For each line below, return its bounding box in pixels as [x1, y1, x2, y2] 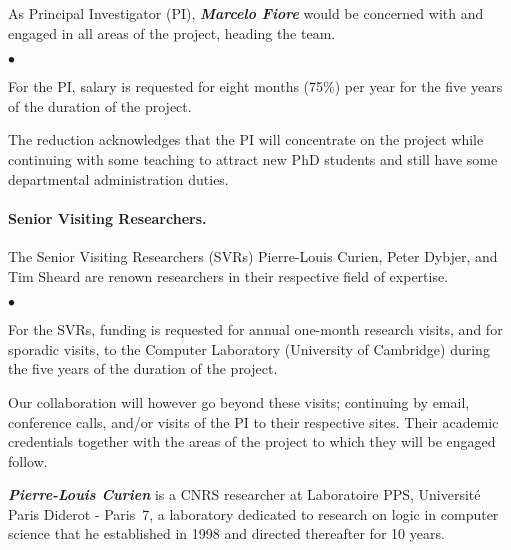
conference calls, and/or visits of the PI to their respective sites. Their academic [8, 411, 499, 432]
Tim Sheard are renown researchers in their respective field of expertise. [8, 265, 449, 286]
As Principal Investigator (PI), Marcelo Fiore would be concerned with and [8, 3, 484, 23]
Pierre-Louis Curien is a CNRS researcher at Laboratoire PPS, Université [8, 484, 481, 505]
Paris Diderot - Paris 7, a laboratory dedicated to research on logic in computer [8, 503, 499, 524]
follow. [8, 450, 48, 471]
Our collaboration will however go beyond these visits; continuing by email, [8, 391, 470, 412]
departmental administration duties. [8, 168, 229, 189]
